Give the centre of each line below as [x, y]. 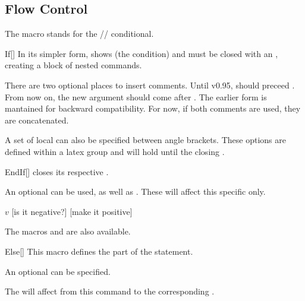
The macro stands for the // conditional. [79, 34]
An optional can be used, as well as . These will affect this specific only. [135, 191]
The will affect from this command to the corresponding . [110, 291]
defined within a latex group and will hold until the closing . [115, 151]
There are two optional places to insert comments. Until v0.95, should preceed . [150, 85]
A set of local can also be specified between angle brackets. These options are [145, 140]
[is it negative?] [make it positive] [72, 211]
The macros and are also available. [68, 231]
